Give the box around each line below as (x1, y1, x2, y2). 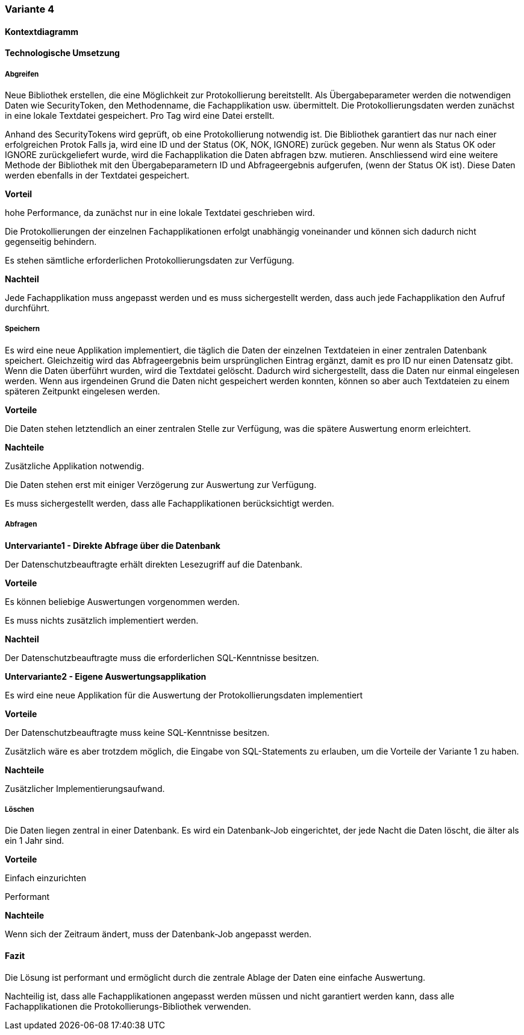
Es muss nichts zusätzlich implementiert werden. (5, 615, 199, 625)
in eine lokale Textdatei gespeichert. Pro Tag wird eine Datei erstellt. (5, 110, 275, 121)
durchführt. (5, 303, 50, 313)
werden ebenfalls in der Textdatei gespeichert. (5, 170, 190, 180)
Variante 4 (5, 3, 55, 15)
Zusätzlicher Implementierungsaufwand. (5, 783, 165, 794)
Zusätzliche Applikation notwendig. (5, 460, 145, 471)
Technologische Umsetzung (5, 48, 120, 59)
